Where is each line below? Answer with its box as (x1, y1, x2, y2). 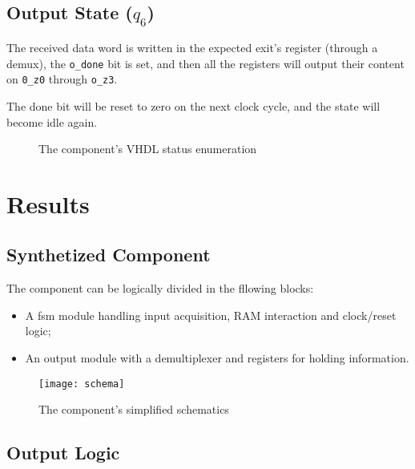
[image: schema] (38, 378, 125, 390)
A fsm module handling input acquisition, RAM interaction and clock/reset (25, 306, 397, 323)
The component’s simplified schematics (38, 401, 229, 418)
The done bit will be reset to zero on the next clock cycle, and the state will (6, 97, 381, 114)
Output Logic (6, 440, 120, 465)
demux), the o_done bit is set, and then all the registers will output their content (6, 55, 405, 71)
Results (6, 187, 90, 220)
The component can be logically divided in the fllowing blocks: (6, 280, 314, 297)
